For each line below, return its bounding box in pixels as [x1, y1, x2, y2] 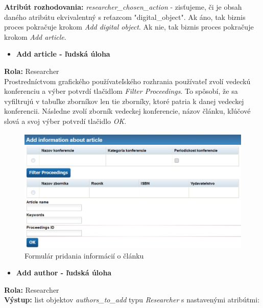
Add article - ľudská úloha [16, 48, 110, 59]
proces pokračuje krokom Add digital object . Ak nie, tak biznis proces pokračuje [4, 21, 254, 32]
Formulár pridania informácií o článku [25, 250, 144, 261]
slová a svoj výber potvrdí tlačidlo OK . [4, 115, 127, 126]
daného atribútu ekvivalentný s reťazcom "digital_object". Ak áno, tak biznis [4, 11, 246, 22]
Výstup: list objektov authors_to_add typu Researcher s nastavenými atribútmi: [4, 294, 260, 305]
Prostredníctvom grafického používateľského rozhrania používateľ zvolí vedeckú [4, 75, 251, 86]
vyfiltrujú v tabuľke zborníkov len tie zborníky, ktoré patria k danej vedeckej [4, 95, 244, 106]
